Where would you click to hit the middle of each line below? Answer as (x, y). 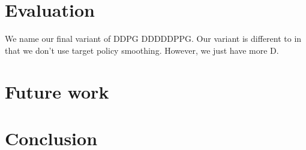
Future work (57, 91)
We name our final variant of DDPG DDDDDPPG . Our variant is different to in (153, 39)
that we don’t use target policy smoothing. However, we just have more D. (142, 50)
